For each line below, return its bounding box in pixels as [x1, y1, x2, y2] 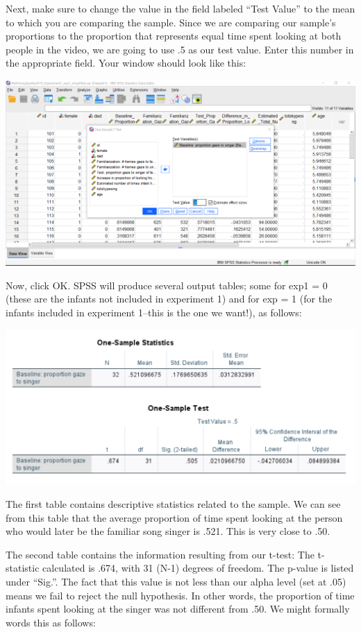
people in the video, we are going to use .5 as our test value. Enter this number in [6, 42, 354, 56]
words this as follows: [6, 615, 96, 629]
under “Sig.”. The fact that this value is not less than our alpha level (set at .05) [6, 574, 346, 589]
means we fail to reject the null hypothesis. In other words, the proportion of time [6, 588, 355, 602]
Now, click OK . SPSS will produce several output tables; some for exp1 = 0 [6, 277, 328, 292]
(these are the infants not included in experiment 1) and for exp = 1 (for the [6, 291, 333, 306]
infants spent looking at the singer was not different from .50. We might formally [6, 601, 350, 616]
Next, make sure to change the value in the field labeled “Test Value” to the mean [6, 1, 355, 15]
